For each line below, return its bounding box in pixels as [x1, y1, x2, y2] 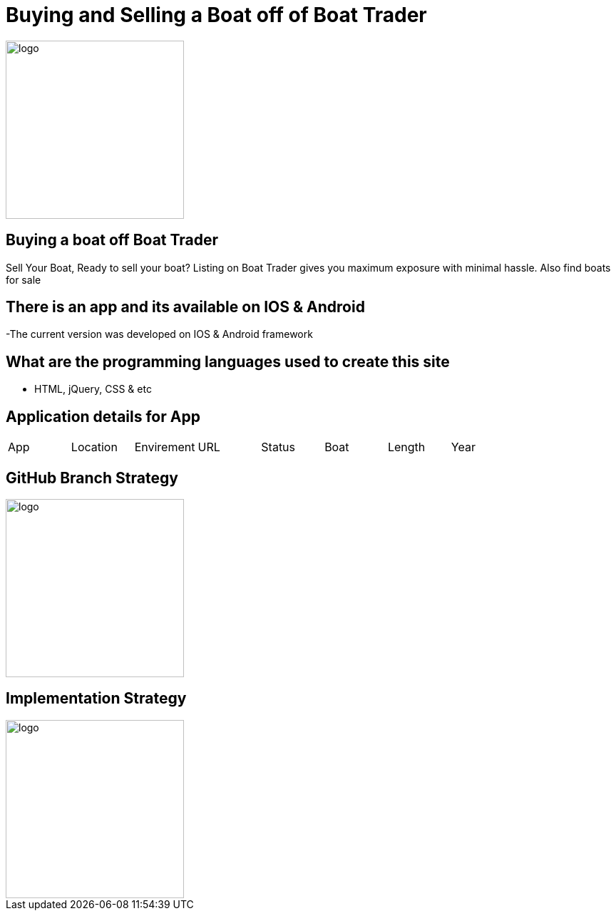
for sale [6, 273, 41, 286]
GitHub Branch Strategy [6, 468, 178, 487]
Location [71, 440, 118, 455]
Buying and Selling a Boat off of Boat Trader [6, 3, 427, 27]
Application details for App [6, 407, 200, 426]
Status [261, 440, 296, 455]
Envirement [134, 440, 195, 455]
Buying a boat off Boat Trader [6, 231, 219, 249]
